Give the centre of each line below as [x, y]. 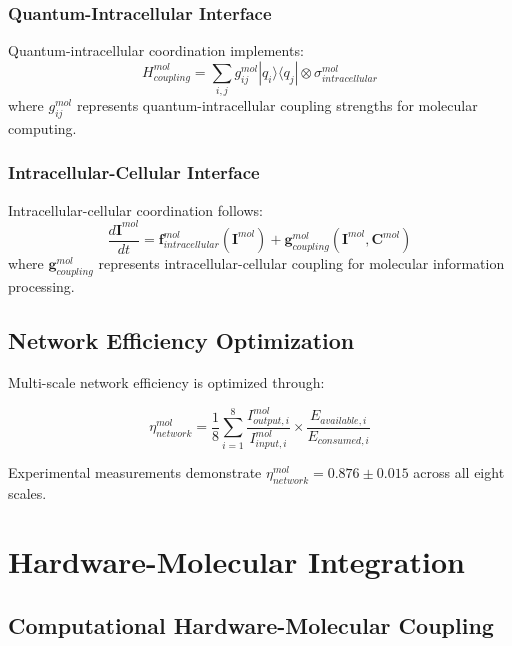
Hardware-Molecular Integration [236, 561]
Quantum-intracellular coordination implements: [156, 50]
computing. [42, 127]
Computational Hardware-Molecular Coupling [251, 625]
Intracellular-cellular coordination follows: [135, 209]
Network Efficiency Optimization [181, 340]
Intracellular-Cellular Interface [134, 172]
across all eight [459, 471]
